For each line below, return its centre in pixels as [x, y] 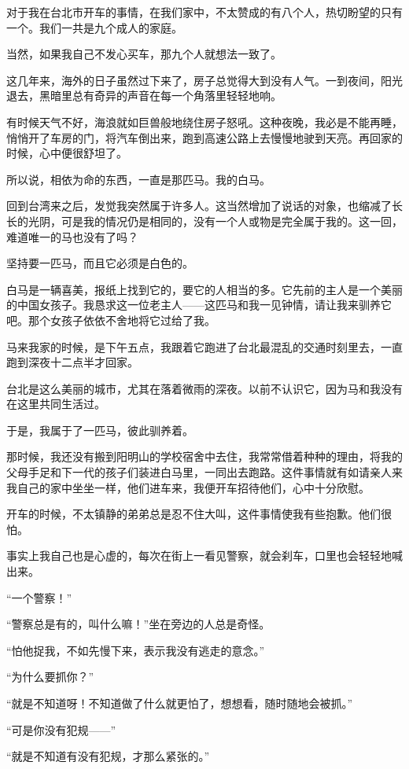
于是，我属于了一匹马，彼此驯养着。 [100, 430]
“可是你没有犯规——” [61, 729]
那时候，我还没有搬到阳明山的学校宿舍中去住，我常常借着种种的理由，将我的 [204, 456]
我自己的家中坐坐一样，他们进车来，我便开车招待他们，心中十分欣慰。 [188, 487]
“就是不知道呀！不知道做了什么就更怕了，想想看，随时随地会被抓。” [180, 703]
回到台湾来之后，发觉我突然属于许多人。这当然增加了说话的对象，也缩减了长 [204, 206]
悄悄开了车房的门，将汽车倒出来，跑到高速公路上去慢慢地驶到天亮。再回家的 [204, 137]
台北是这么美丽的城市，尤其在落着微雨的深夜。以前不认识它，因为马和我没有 [204, 388]
